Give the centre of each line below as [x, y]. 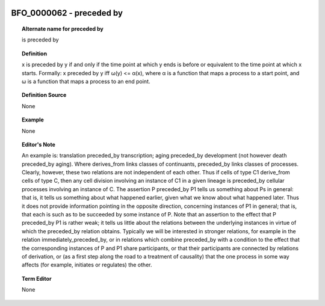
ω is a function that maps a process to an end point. [86, 81]
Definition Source [44, 95]
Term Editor [37, 278]
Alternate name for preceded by [63, 29]
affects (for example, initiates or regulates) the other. [87, 265]
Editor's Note [39, 144]
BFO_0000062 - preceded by [67, 13]
